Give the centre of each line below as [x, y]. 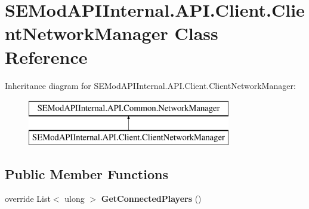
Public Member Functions [86, 173]
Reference [46, 56]
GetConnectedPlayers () [151, 199]
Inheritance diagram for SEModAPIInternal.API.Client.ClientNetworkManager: [150, 85]
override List [28, 199]
